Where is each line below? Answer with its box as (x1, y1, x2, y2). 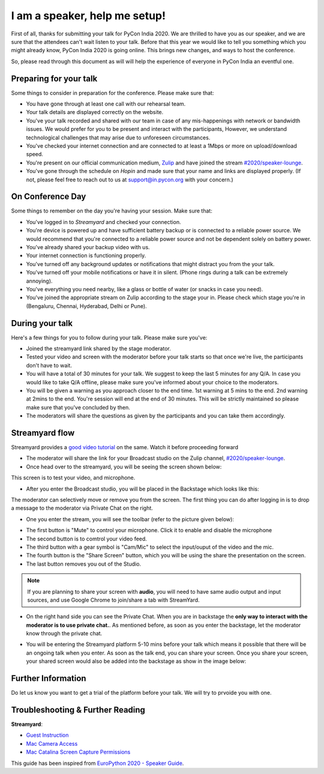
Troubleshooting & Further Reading (11, 704, 145, 715)
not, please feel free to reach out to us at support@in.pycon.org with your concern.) (26, 176, 233, 183)
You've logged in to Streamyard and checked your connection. (26, 218, 181, 225)
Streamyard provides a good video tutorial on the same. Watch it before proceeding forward (11, 444, 239, 451)
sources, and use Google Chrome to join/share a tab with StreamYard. (27, 596, 200, 603)
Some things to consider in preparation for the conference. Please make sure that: (11, 89, 214, 96)
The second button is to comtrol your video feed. (26, 535, 147, 542)
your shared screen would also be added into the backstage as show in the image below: (26, 658, 246, 665)
